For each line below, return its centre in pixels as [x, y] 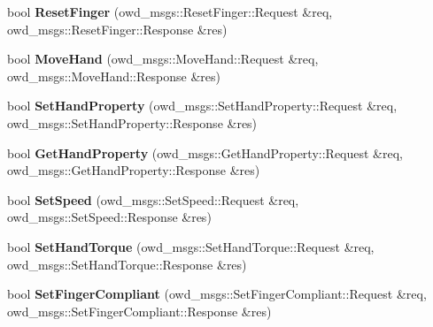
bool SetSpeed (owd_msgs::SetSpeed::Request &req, [153, 199]
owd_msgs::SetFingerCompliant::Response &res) [139, 311]
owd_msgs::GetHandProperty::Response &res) [134, 170]
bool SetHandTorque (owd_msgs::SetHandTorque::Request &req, [191, 246]
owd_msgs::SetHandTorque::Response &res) [127, 264]
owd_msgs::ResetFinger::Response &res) [117, 29]
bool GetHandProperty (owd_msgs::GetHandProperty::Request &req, [205, 152]
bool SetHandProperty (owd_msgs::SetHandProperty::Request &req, [202, 106]
